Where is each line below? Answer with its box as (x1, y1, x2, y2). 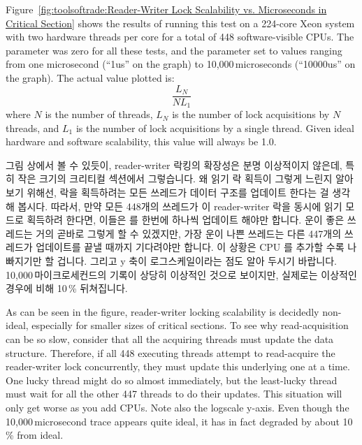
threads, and (6, 120, 59, 135)
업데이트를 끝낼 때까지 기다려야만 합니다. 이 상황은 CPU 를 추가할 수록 (36, 240, 345, 254)
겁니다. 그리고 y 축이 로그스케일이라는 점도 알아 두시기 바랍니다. (57, 254, 337, 268)
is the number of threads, (45, 107, 153, 122)
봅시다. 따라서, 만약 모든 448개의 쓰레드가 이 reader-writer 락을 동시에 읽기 (17, 198, 342, 213)
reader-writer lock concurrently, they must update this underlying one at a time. (6, 359, 350, 374)
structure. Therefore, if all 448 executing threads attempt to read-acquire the (6, 345, 335, 360)
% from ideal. (6, 428, 64, 442)
